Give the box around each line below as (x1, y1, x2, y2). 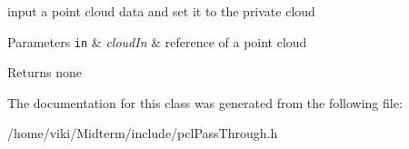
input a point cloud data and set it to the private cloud (7, 2, 315, 20)
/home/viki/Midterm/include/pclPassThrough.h (7, 124, 278, 143)
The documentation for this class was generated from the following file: (7, 93, 403, 112)
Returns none (7, 63, 82, 82)
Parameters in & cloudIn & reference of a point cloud (7, 32, 307, 51)
